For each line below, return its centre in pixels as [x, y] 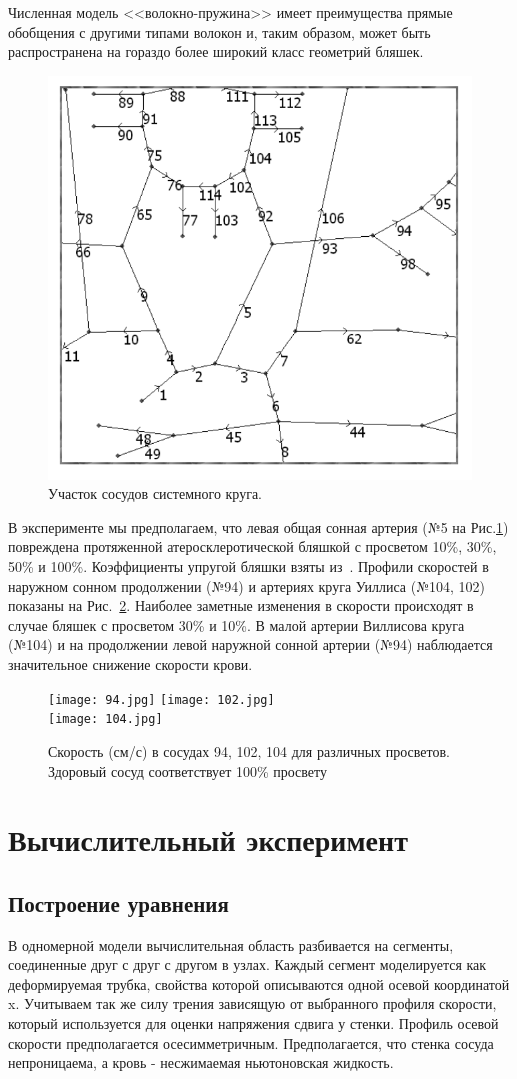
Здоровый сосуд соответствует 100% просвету [187, 770]
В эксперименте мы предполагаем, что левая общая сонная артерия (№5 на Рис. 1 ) [258, 526]
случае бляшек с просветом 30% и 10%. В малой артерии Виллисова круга [236, 624]
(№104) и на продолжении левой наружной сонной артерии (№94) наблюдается [250, 644]
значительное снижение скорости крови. [130, 664]
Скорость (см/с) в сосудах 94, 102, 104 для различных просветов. [249, 750]
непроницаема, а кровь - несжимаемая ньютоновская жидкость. [201, 1062]
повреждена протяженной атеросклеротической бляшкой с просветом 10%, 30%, [252, 546]
